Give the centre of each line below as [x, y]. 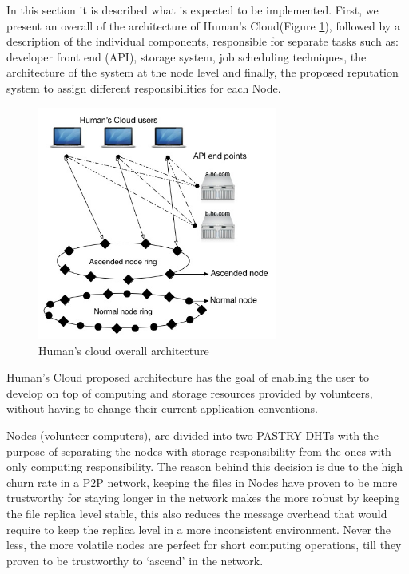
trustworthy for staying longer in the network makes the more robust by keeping [203, 498]
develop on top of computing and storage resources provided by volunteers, [190, 392]
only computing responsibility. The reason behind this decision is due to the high [205, 467]
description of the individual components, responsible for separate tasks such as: [203, 41]
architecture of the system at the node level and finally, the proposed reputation [203, 72]
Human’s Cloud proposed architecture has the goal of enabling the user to [188, 377]
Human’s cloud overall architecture [124, 350]
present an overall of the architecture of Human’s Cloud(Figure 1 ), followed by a [203, 25]
